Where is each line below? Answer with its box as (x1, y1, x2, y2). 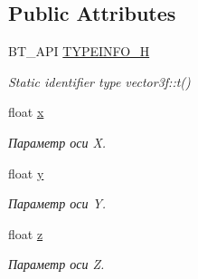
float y (8, 163, 44, 182)
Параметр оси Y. (8, 194, 107, 213)
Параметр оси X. (8, 132, 107, 151)
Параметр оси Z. (8, 255, 105, 274)
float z (8, 224, 43, 243)
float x (8, 102, 44, 121)
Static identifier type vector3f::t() (8, 72, 191, 91)
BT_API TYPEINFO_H (8, 42, 150, 61)
